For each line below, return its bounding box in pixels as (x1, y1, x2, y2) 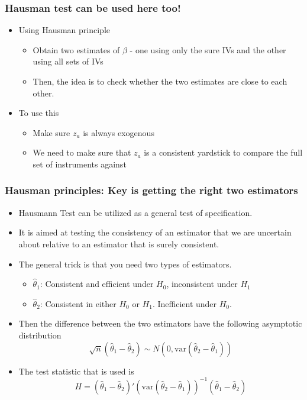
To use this (18, 107, 59, 119)
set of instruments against (33, 157, 127, 170)
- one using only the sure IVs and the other (130, 43, 286, 56)
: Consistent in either (40, 297, 117, 309)
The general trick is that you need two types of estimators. (18, 257, 232, 270)
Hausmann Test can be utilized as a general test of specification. (18, 206, 253, 218)
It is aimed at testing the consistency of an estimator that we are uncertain (18, 226, 292, 238)
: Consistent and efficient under (40, 278, 154, 290)
